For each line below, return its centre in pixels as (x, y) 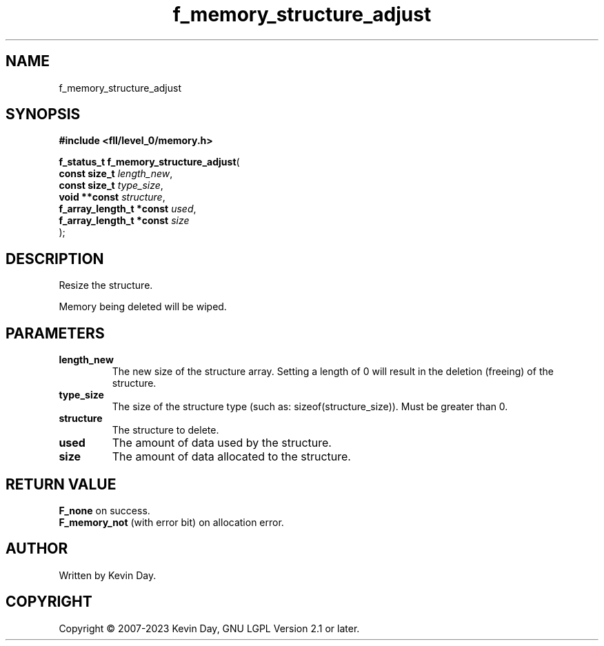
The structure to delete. (165, 430)
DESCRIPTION (55, 259)
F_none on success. (104, 510)
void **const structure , (112, 197)
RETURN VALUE (61, 484)
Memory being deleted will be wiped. (143, 307)
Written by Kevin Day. (108, 575)
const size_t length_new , (116, 174)
